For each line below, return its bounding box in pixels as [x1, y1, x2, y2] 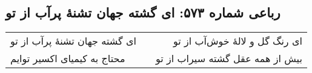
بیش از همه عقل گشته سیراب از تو [155, 51, 302, 66]
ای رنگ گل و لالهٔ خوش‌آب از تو [173, 34, 302, 48]
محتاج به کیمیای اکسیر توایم [10, 51, 125, 66]
